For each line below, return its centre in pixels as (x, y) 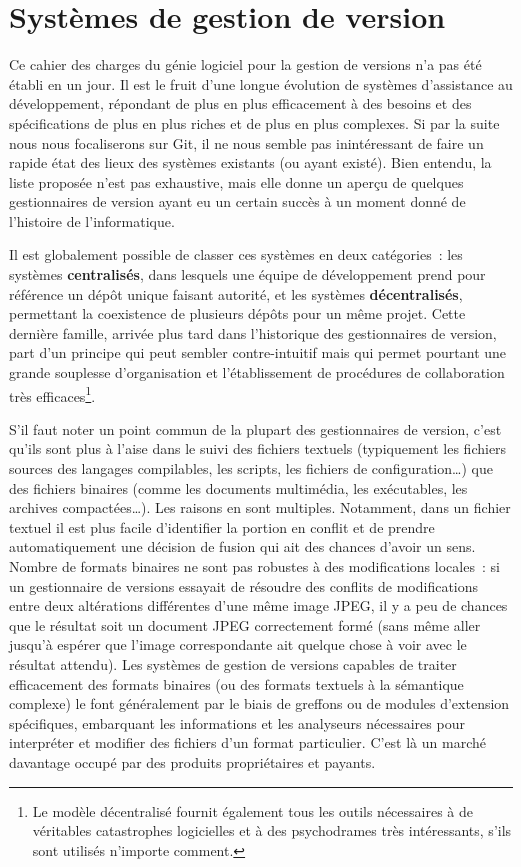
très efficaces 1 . (52, 394)
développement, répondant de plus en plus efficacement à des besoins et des (240, 103)
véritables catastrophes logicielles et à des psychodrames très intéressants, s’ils (272, 830)
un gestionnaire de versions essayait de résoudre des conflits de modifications (244, 585)
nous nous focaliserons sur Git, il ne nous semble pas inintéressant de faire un (246, 142)
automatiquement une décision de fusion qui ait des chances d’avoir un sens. (242, 546)
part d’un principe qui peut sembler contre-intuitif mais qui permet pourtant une (258, 352)
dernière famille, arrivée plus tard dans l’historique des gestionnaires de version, (253, 332)
